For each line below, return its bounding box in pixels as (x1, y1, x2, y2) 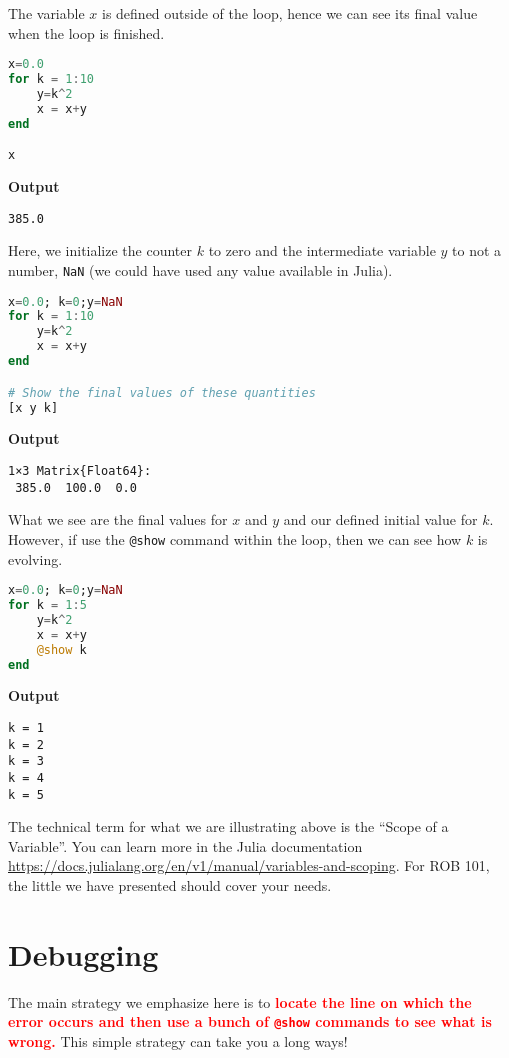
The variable (8, 3, 85, 23)
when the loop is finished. (8, 22, 165, 43)
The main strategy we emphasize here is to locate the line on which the (8, 991, 472, 1012)
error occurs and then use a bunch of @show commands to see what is (8, 1011, 492, 1032)
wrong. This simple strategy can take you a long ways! (8, 1031, 348, 1051)
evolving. (8, 548, 63, 569)
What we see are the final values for (8, 509, 228, 530)
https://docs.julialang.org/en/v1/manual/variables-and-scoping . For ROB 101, (8, 855, 490, 876)
